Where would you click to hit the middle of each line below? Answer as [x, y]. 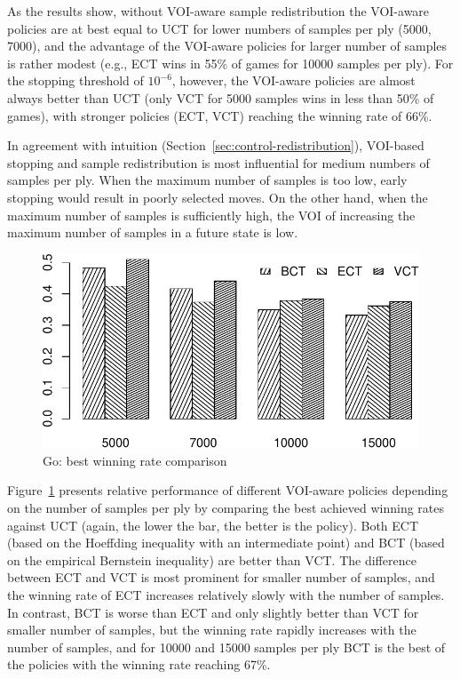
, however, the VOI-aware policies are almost [293, 80]
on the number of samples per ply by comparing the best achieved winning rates [226, 507]
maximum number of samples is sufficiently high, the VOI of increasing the [211, 215]
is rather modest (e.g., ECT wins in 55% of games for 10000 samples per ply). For [230, 63]
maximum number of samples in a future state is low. [153, 232]
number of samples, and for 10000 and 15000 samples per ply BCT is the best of [226, 647]
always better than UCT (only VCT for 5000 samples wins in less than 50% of [221, 97]
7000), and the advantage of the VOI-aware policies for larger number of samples [227, 46]
